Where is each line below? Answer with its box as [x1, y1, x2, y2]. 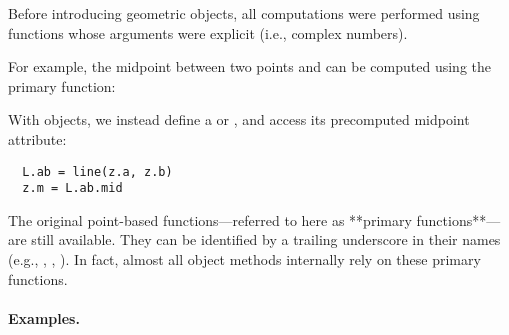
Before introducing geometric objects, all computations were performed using [8, 3, 480, 23]
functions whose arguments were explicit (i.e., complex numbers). [8, 22, 408, 43]
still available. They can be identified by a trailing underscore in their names [31, 229, 501, 250]
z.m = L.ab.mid [22, 181, 123, 196]
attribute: [8, 128, 67, 149]
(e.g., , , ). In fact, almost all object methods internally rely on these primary [8, 249, 481, 270]
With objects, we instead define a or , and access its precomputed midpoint [8, 109, 470, 130]
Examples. [8, 307, 80, 328]
